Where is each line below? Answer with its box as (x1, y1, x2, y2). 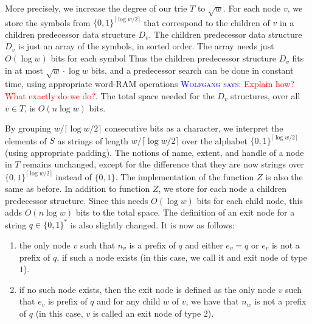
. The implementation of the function (115, 170, 254, 183)
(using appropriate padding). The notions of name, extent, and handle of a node (5, 146, 304, 158)
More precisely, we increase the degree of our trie (5, 2, 187, 14)
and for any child (97, 295, 161, 308)
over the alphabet (182, 134, 248, 147)
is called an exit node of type (92, 307, 201, 319)
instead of (55, 170, 92, 183)
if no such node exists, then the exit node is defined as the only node (19, 283, 276, 295)
